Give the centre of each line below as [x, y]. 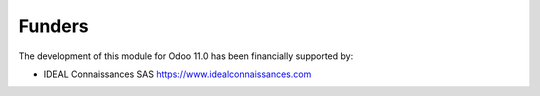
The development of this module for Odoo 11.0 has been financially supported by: [186, 56]
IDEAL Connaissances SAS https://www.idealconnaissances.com [177, 74]
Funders [53, 26]
